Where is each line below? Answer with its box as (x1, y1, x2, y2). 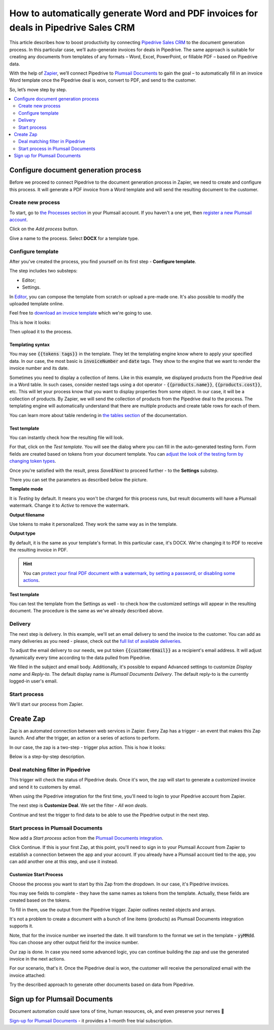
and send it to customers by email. (9, 784, 82, 790)
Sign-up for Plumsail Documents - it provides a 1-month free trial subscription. (9, 1017, 173, 1023)
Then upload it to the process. (9, 329, 73, 335)
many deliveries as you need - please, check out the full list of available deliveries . (9, 638, 182, 644)
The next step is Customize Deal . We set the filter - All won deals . (9, 802, 148, 809)
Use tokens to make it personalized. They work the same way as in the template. (9, 521, 178, 527)
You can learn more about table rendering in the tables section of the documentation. (9, 412, 188, 418)
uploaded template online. (9, 300, 64, 306)
